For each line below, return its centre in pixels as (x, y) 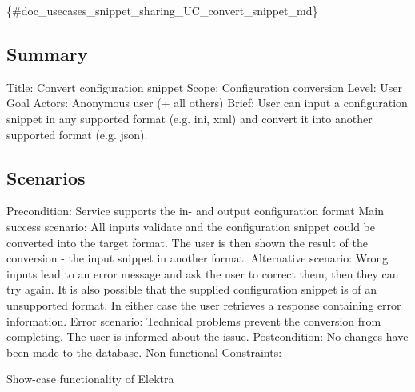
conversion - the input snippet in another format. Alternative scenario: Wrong (198, 258)
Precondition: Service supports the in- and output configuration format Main (195, 211)
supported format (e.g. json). (77, 134)
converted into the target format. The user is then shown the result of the (187, 242)
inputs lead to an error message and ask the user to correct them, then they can (203, 273)
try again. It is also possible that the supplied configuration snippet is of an (192, 289)
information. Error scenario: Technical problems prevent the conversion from (194, 320)
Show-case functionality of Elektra (90, 379)
